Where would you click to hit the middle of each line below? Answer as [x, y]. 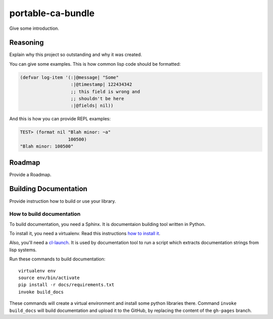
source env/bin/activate [49, 278]
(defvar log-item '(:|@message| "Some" [69, 77]
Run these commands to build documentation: [57, 259]
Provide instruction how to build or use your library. [63, 201]
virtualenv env [37, 271]
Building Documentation [49, 189]
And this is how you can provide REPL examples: [60, 119]
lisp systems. [23, 250]
